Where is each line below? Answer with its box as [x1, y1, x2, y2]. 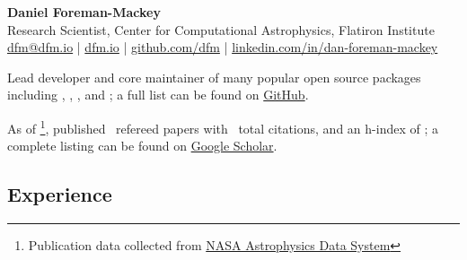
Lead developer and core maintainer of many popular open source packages [7, 67, 421, 86]
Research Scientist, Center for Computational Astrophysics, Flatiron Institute [7, 20, 435, 39]
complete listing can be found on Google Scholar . [7, 136, 278, 155]
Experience [7, 180, 112, 208]
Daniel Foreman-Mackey [7, 3, 161, 21]
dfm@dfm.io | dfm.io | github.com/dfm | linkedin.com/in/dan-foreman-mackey [7, 38, 438, 56]
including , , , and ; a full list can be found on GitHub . [7, 85, 309, 104]
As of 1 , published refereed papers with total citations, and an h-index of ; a [7, 116, 438, 137]
